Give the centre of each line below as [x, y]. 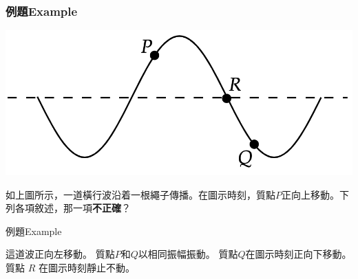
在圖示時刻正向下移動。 [298, 254]
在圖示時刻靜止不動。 [86, 268]
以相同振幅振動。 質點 [188, 254]
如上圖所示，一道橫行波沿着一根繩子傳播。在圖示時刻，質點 [140, 194]
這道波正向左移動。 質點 [60, 254]
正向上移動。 [310, 194]
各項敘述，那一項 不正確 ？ [73, 208]
